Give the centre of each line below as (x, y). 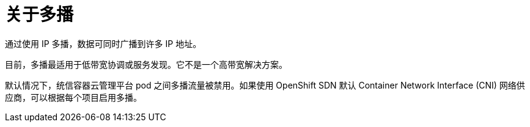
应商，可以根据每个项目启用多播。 (73, 97)
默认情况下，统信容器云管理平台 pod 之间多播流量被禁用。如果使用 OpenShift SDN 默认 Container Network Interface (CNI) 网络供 (265, 85)
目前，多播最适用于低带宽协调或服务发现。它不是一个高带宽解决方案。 (146, 64)
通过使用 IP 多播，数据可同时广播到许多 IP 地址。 (103, 43)
